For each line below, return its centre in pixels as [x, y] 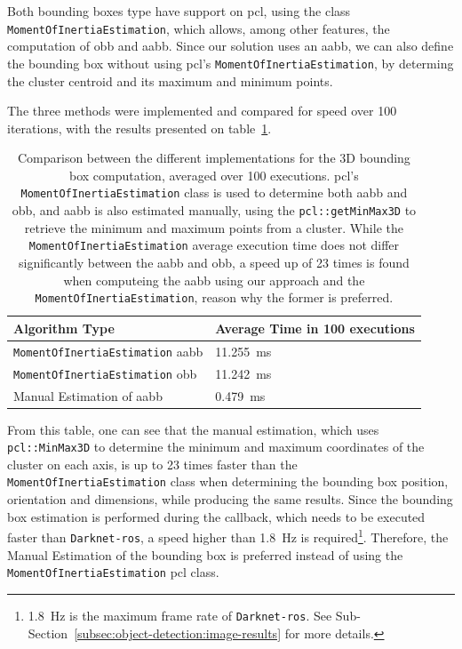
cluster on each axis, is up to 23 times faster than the [152, 464]
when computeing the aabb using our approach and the [214, 280]
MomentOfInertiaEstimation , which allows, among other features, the [199, 28]
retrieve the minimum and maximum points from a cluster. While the [214, 227]
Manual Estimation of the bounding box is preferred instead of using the [205, 554]
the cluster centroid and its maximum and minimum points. [170, 80]
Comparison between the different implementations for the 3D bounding [214, 158]
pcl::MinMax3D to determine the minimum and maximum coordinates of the [216, 447]
